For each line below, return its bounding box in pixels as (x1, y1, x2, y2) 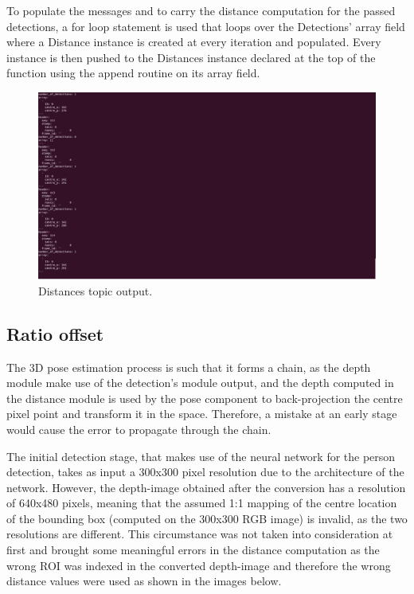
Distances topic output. (38, 282, 153, 299)
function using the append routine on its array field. (6, 64, 260, 81)
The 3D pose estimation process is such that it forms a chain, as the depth (6, 358, 371, 375)
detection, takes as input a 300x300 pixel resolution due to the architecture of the (6, 463, 404, 480)
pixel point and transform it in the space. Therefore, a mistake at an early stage (6, 405, 397, 422)
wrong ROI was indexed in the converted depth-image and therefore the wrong (6, 557, 391, 573)
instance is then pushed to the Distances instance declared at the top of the (6, 49, 376, 65)
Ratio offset (6, 321, 104, 346)
